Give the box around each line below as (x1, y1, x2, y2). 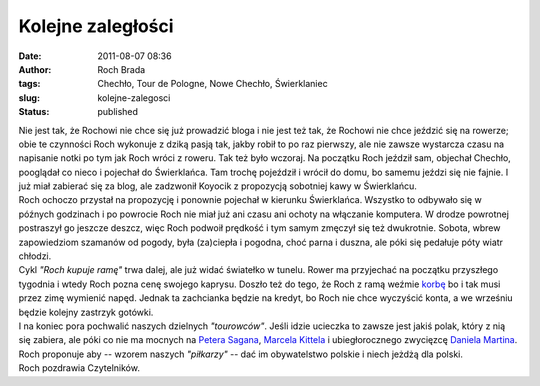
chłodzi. (18, 250, 52, 262)
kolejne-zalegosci (97, 91, 171, 104)
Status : (18, 106, 50, 118)
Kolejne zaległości (18, 15, 174, 37)
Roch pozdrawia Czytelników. (18, 362, 140, 374)
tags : (18, 78, 41, 90)
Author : (18, 63, 52, 75)
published (97, 106, 139, 118)
